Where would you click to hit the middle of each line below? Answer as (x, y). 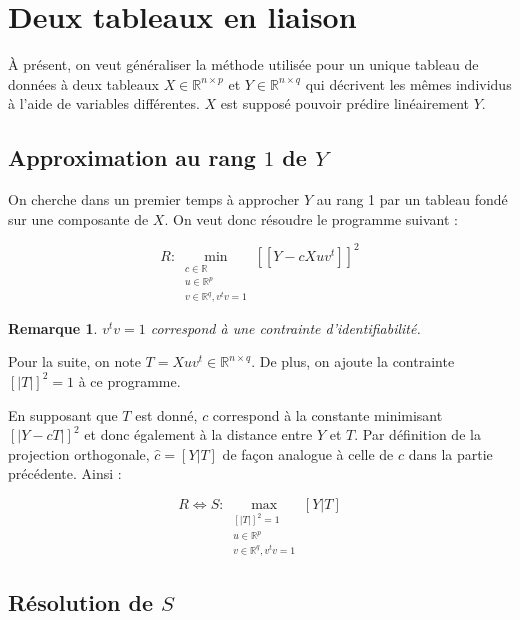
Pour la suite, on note (74, 361)
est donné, (166, 414)
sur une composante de (78, 218)
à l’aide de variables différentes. (104, 103)
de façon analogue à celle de (308, 453)
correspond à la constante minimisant (327, 414)
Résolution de (81, 601)
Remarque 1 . (53, 327)
